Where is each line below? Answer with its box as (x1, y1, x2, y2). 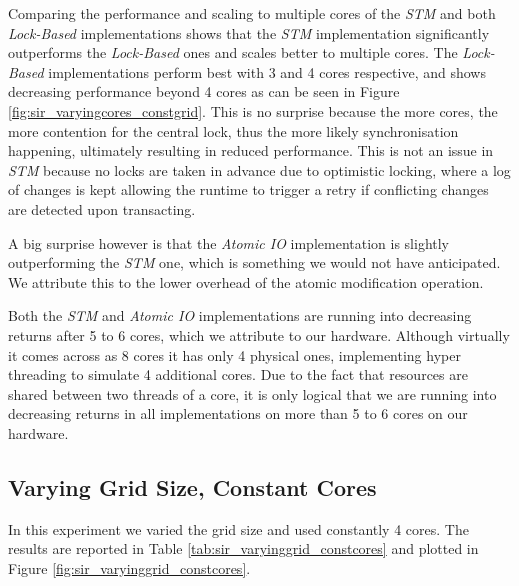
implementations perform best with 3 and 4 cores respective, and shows (48, 61, 486, 82)
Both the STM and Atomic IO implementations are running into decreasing (8, 305, 472, 326)
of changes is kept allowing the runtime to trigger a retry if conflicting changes (8, 179, 489, 200)
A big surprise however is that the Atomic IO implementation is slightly (8, 232, 450, 253)
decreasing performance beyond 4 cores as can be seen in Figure (8, 81, 400, 102)
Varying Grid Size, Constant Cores (8, 471, 377, 502)
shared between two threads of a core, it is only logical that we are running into (8, 383, 497, 404)
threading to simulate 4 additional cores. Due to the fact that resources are (8, 364, 468, 385)
